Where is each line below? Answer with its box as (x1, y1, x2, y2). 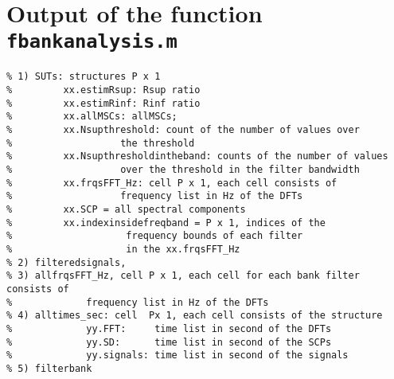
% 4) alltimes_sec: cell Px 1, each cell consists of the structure (6, 310, 383, 322)
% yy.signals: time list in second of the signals (6, 350, 349, 361)
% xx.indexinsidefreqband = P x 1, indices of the (6, 217, 326, 229)
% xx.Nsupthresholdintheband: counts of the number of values (6, 150, 388, 162)
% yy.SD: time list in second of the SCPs (6, 336, 332, 348)
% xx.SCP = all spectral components (6, 204, 246, 215)
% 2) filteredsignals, (6, 256, 127, 268)
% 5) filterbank (6, 362, 92, 374)
